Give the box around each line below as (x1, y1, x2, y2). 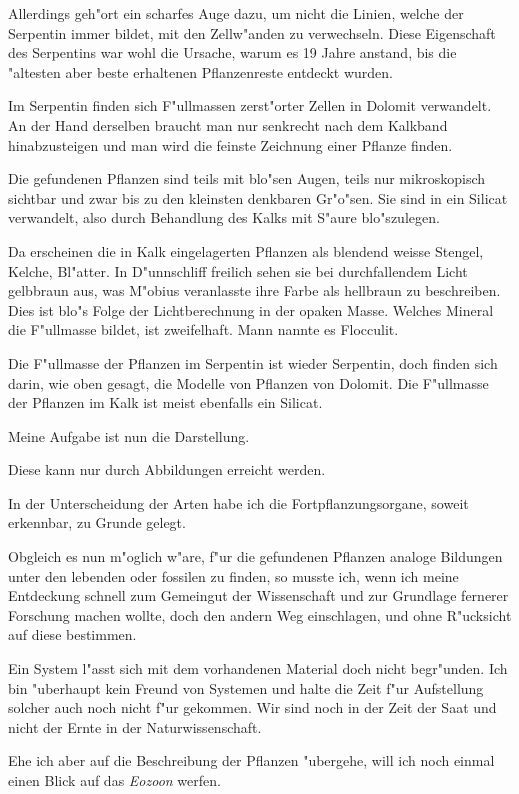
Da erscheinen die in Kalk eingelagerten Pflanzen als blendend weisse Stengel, (8, 240, 484, 261)
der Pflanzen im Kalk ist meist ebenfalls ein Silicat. (8, 392, 323, 413)
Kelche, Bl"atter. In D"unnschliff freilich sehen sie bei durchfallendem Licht (8, 260, 468, 281)
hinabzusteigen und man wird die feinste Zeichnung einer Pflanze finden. (8, 134, 453, 155)
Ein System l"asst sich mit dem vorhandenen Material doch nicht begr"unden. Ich (8, 658, 508, 679)
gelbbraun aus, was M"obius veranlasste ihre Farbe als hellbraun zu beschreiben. (8, 280, 501, 301)
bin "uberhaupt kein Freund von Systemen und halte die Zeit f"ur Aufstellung (8, 677, 484, 698)
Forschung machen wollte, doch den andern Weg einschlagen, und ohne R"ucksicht (8, 604, 512, 625)
